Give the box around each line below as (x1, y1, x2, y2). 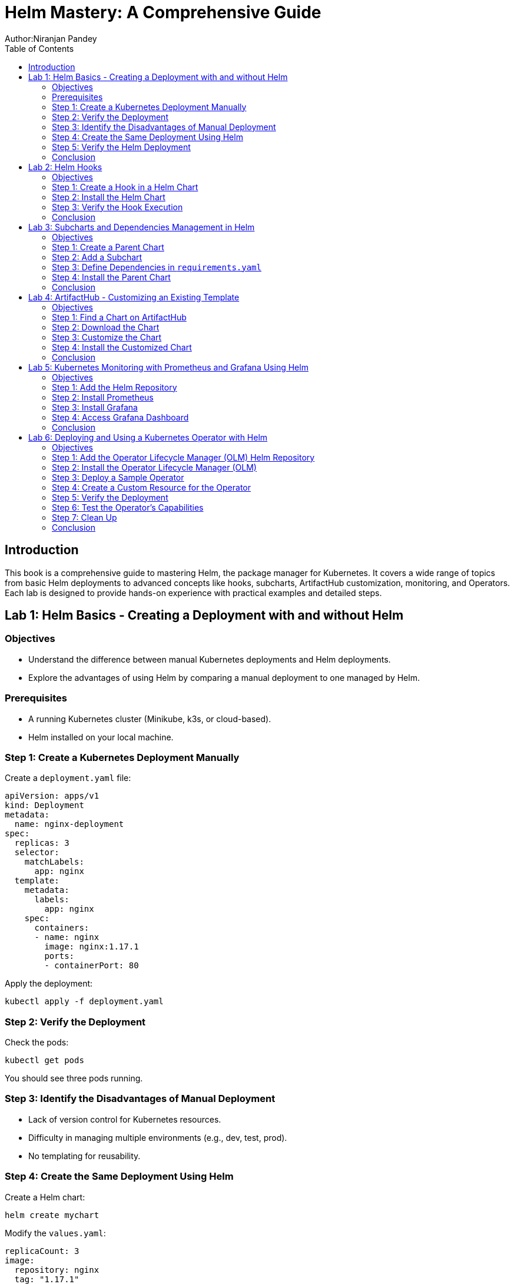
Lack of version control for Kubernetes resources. (28, 1114, 221, 1124)
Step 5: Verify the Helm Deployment (52, 141, 191, 152)
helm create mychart (5, 1210, 100, 1220)
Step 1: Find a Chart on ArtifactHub (52, 312, 187, 322)
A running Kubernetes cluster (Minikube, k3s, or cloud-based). (28, 713, 271, 724)
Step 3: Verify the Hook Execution (52, 201, 183, 212)
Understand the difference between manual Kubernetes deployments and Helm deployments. (28, 654, 391, 664)
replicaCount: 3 (5, 1246, 79, 1256)
